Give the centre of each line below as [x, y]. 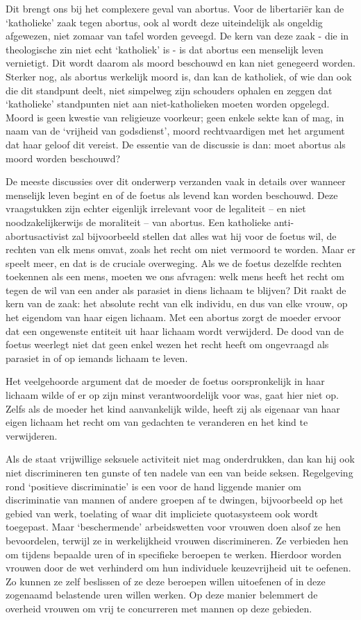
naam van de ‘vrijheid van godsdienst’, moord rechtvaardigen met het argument [175, 131]
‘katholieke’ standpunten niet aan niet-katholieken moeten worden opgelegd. [168, 104]
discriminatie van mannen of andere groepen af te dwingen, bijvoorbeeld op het [175, 500]
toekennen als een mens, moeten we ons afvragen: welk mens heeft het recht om [175, 276]
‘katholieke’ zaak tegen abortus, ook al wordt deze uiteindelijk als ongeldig [164, 22]
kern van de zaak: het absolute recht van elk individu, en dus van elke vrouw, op [177, 303]
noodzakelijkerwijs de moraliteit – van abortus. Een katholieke [138, 222]
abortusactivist [37, 235]
